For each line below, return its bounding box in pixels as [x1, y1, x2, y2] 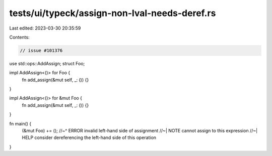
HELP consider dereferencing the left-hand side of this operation [22, 134, 156, 140]
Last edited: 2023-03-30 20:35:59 [9, 25, 81, 31]
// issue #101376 [20, 48, 63, 53]
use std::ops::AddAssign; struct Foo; [9, 60, 85, 66]
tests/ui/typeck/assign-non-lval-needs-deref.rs [9, 8, 216, 19]
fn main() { [9, 120, 32, 126]
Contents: [9, 34, 30, 40]
